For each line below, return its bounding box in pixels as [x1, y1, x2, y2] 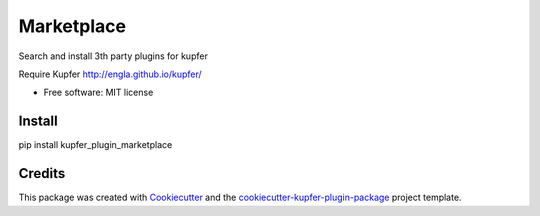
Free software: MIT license [43, 86, 154, 99]
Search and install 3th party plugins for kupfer [18, 50, 209, 62]
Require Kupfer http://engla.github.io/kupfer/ [18, 68, 202, 80]
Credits [18, 165, 66, 182]
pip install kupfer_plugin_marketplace [18, 139, 173, 151]
